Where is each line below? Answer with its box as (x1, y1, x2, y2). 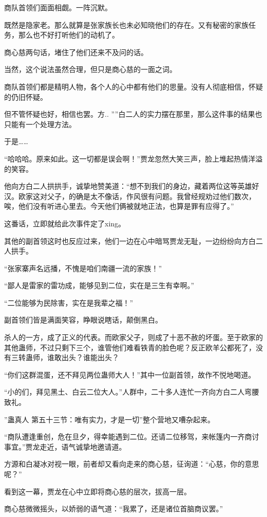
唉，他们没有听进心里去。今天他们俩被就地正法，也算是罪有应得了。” (4, 201, 234, 211)
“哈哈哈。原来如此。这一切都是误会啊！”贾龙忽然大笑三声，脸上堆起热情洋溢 (4, 153, 263, 164)
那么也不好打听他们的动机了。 (18, 29, 119, 40)
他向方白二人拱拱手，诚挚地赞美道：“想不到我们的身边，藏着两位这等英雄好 (4, 181, 259, 191)
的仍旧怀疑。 (4, 91, 47, 102)
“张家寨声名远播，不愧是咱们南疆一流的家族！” (4, 262, 162, 273)
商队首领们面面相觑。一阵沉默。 (4, 2, 112, 12)
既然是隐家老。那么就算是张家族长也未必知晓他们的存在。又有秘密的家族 (4, 19, 249, 30)
